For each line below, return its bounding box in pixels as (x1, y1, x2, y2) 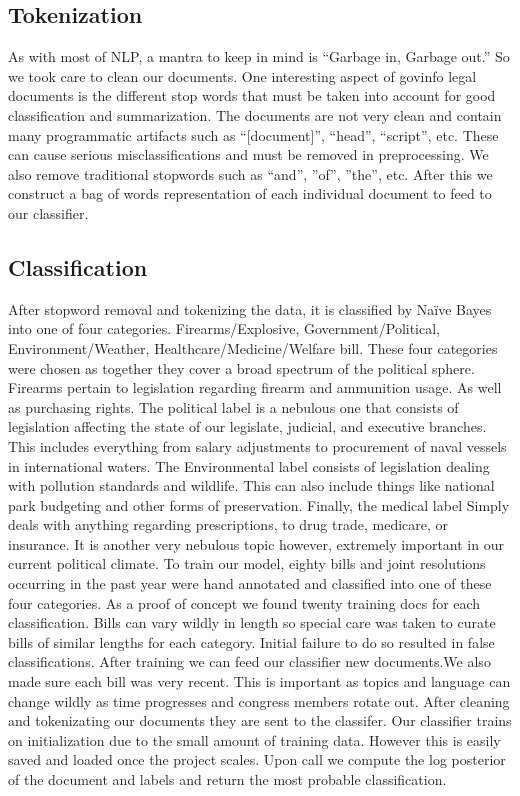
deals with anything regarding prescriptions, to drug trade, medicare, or (8, 514, 449, 535)
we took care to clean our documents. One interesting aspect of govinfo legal (8, 65, 477, 86)
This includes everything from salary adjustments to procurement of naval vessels (8, 435, 507, 456)
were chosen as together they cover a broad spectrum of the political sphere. (8, 357, 475, 378)
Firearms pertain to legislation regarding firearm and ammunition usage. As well (8, 377, 502, 398)
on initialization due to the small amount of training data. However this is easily (8, 729, 501, 750)
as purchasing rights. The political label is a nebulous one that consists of (8, 396, 459, 417)
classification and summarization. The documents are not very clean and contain (8, 104, 502, 125)
